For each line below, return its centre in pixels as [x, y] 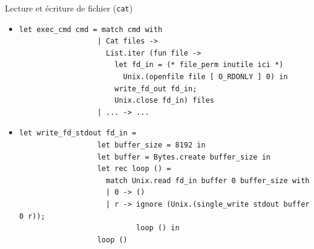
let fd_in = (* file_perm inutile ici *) [199, 65]
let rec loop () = [134, 169]
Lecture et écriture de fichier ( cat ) [69, 8]
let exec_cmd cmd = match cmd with [91, 29]
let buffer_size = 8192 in [151, 145]
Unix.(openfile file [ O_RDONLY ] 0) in [205, 77]
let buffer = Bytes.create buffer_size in [184, 157]
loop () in [158, 228]
